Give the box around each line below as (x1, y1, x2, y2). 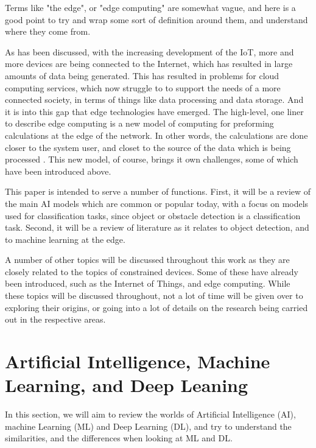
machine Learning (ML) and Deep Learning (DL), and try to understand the (5, 419, 292, 432)
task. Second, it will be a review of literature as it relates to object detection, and (5, 221, 309, 234)
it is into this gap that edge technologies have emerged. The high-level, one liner (5, 105, 304, 117)
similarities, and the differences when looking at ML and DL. (5, 432, 233, 444)
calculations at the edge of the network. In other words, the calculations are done (5, 128, 308, 141)
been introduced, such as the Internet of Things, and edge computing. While (5, 277, 290, 290)
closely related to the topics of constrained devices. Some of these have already (5, 265, 298, 278)
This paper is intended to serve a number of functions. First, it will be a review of (5, 185, 311, 198)
